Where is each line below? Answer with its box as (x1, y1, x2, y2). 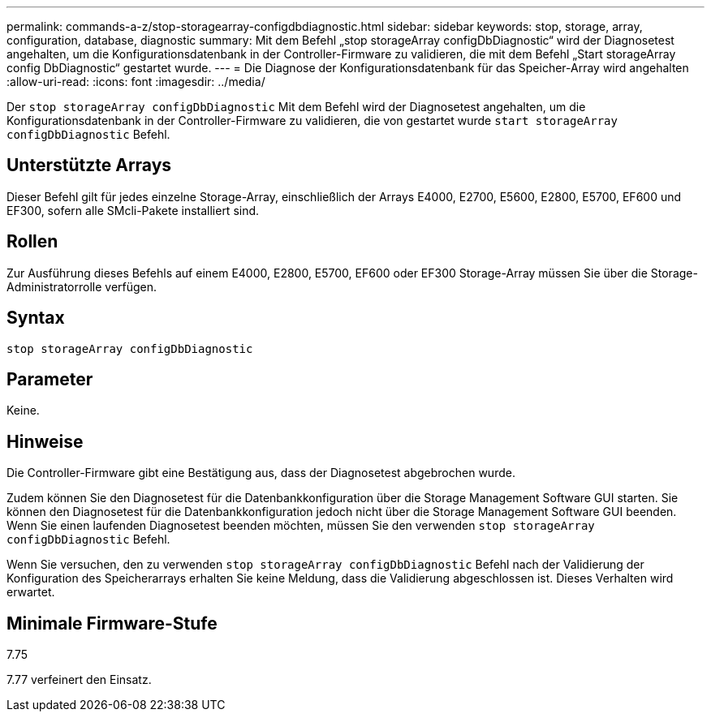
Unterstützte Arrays (6, 155, 172, 176)
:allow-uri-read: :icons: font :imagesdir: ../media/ (6, 75, 265, 88)
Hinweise (6, 431, 84, 452)
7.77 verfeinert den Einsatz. (6, 673, 152, 687)
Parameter (6, 368, 93, 389)
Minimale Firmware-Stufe (6, 613, 218, 634)
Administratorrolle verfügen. (6, 279, 157, 294)
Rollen (6, 231, 58, 252)
